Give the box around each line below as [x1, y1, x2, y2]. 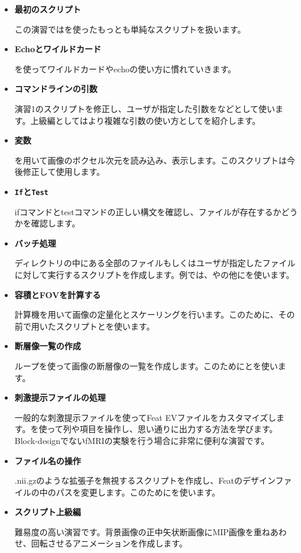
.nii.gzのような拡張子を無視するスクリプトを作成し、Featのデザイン [14, 474, 276, 487]
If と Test [14, 185, 48, 197]
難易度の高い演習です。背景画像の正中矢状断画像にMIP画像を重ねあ [14, 525, 279, 538]
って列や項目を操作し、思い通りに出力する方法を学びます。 [47, 423, 278, 435]
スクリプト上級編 [14, 506, 81, 518]
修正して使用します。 [22, 165, 105, 178]
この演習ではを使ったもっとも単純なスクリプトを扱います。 [14, 23, 246, 35]
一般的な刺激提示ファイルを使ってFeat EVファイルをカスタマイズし [14, 411, 277, 423]
